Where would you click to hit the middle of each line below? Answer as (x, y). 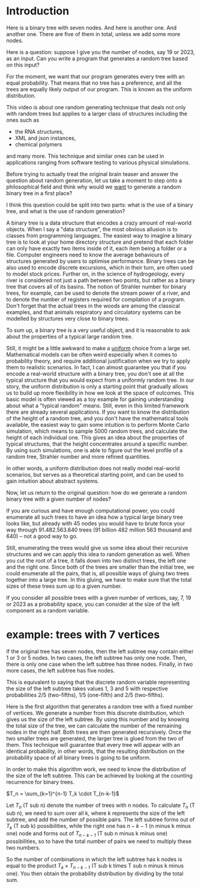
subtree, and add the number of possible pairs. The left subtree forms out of (100, 819)
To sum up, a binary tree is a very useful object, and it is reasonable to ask (98, 330)
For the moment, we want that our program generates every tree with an (95, 76)
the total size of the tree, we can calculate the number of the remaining (94, 725)
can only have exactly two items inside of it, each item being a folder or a (97, 248)
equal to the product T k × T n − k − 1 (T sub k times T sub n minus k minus (95, 867)
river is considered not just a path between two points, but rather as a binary (101, 280)
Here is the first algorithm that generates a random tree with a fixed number (100, 706)
